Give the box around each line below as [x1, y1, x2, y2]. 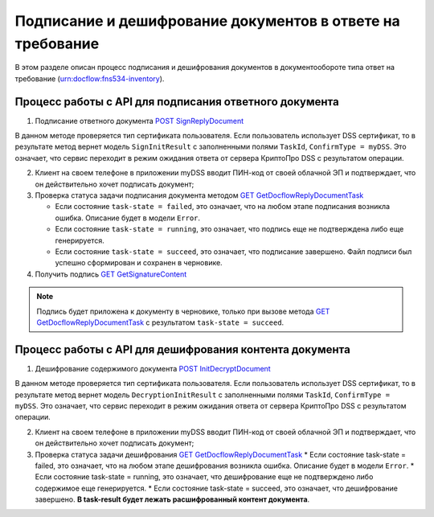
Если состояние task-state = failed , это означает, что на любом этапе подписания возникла [55, 202, 390, 211]
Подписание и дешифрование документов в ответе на [14, 12, 401, 30]
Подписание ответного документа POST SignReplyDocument [35, 116, 244, 125]
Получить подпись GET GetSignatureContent [35, 269, 187, 279]
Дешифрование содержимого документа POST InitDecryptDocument [35, 363, 271, 373]
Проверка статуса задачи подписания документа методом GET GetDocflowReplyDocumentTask [35, 190, 364, 200]
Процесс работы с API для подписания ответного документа [14, 95, 339, 109]
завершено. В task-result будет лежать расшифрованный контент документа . [35, 494, 310, 504]
